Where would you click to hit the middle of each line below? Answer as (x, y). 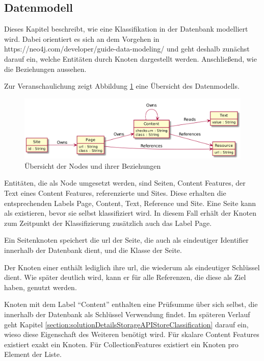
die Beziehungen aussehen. (45, 69)
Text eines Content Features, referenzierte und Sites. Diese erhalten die (115, 193)
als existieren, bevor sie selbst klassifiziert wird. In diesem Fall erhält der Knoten (130, 213)
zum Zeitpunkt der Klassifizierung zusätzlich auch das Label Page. (108, 223)
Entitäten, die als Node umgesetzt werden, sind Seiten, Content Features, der (125, 183)
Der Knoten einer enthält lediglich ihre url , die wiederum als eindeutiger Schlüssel (132, 267)
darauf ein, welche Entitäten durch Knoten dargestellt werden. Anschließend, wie (130, 58)
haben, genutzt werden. (41, 287)
